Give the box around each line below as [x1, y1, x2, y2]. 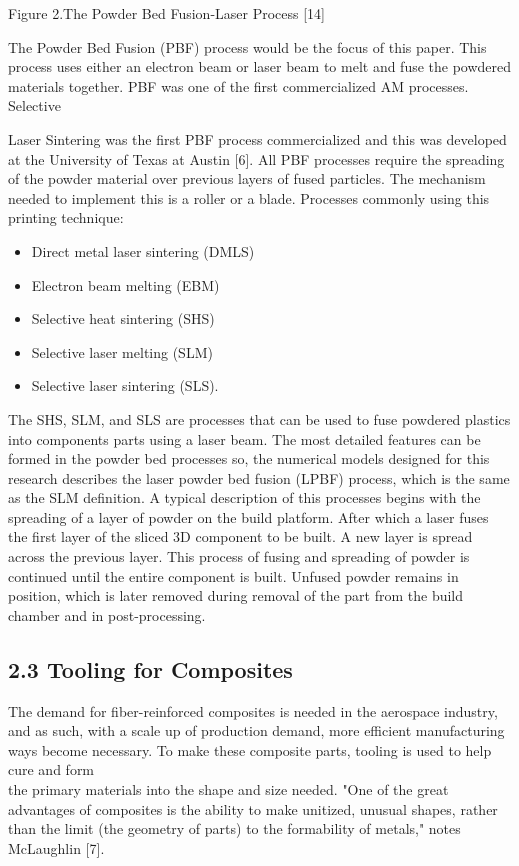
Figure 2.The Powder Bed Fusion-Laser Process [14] [8, 3, 326, 23]
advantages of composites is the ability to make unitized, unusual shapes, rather [8, 798, 498, 819]
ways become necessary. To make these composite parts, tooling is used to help [8, 739, 492, 760]
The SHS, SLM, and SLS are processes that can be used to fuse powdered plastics [8, 408, 511, 429]
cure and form [8, 759, 95, 780]
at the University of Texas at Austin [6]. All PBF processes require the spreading [8, 148, 505, 169]
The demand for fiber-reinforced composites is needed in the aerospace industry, [8, 700, 498, 721]
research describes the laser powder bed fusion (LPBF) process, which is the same [8, 467, 510, 488]
